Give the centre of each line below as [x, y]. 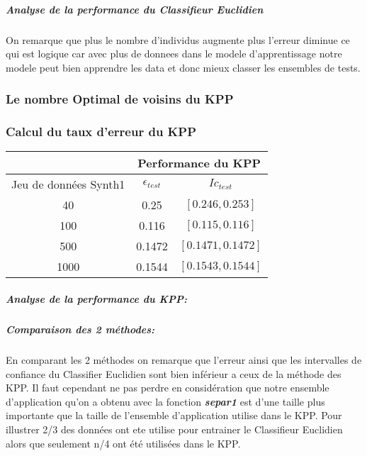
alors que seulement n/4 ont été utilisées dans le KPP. [123, 443]
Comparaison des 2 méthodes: [80, 329]
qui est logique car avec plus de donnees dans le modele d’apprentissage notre [174, 54]
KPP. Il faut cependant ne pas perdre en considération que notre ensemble [168, 388]
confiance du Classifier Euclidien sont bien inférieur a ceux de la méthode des [174, 373]
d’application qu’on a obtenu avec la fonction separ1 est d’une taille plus [165, 401]
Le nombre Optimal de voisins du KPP [120, 99]
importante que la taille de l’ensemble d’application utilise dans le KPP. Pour [174, 415]
